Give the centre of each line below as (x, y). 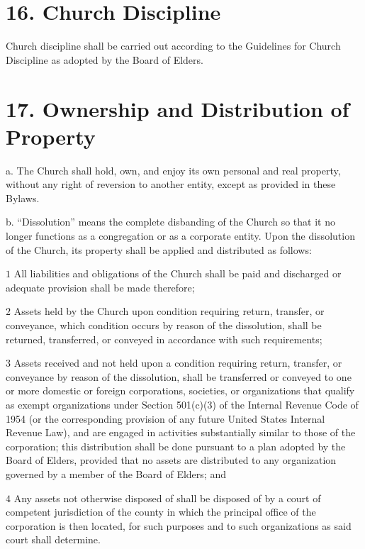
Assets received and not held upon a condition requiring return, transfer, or (178, 363)
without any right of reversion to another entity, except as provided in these (171, 184)
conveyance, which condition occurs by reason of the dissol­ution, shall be (164, 325)
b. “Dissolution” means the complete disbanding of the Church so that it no (170, 222)
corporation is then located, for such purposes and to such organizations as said (179, 525)
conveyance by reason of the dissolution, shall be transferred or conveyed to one (179, 376)
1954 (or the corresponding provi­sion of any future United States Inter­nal (165, 418)
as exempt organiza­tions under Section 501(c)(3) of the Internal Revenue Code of (182, 404)
